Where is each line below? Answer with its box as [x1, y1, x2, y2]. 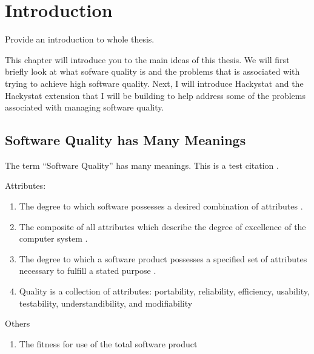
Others [5, 317, 30, 330]
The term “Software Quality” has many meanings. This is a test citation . [5, 158, 279, 171]
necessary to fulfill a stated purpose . [19, 264, 156, 277]
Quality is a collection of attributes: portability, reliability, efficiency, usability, [19, 285, 310, 298]
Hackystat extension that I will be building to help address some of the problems [5, 89, 306, 101]
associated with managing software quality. [5, 101, 164, 114]
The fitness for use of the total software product [19, 337, 198, 350]
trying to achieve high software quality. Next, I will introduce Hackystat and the [5, 77, 304, 89]
